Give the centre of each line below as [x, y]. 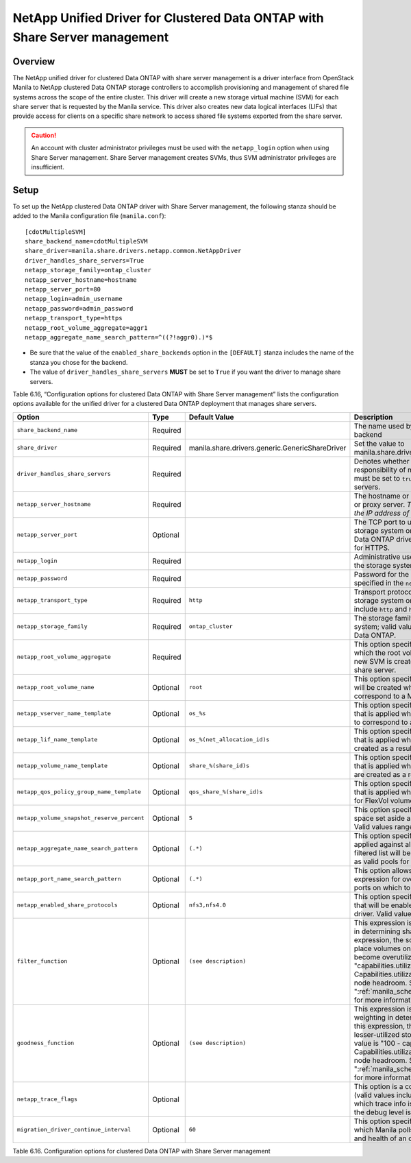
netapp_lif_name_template [57, 740]
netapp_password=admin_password [79, 308]
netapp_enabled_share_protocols [67, 905]
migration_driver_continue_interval [74, 1130]
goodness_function [46, 1043]
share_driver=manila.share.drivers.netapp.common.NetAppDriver [133, 251]
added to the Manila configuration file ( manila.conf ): [89, 216]
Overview [34, 61]
